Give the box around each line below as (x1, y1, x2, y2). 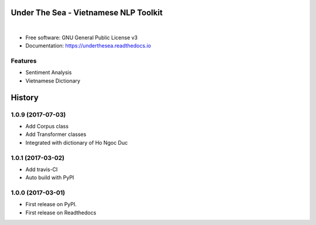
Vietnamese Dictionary (25, 77, 81, 84)
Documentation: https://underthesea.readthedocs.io (25, 42, 152, 49)
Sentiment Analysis (25, 69, 72, 76)
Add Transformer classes (25, 131, 87, 138)
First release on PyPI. (25, 201, 77, 208)
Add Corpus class (25, 122, 69, 129)
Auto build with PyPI (25, 174, 74, 181)
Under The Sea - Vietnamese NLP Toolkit (11, 8, 163, 18)
